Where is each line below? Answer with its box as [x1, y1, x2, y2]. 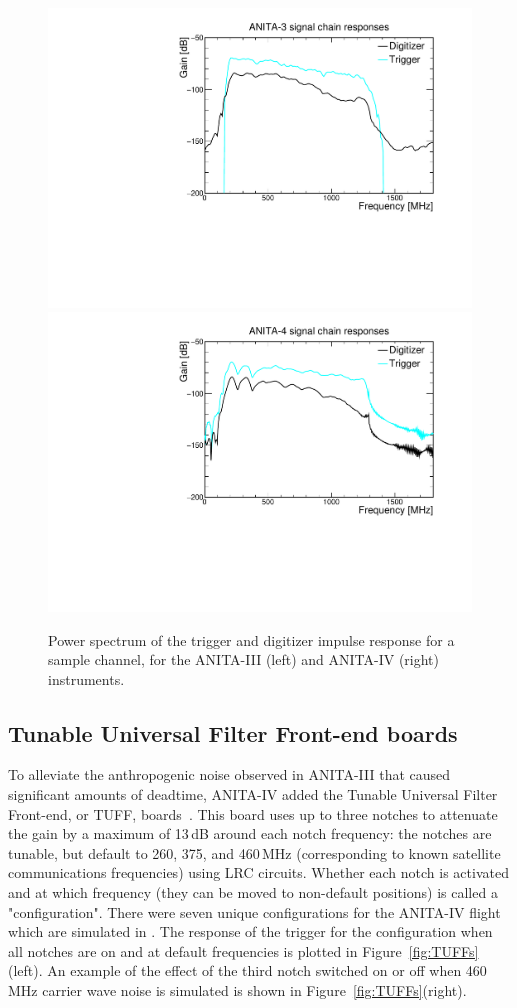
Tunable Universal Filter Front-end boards [8, 717, 458, 748]
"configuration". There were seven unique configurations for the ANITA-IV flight [8, 901, 501, 922]
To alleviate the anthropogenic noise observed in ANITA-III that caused [8, 764, 451, 785]
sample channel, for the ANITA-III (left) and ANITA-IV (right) [48, 649, 439, 670]
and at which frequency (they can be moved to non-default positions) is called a [8, 882, 498, 903]
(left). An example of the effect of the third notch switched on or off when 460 [8, 960, 487, 981]
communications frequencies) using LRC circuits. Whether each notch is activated [8, 862, 509, 883]
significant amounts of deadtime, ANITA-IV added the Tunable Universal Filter [8, 784, 498, 805]
